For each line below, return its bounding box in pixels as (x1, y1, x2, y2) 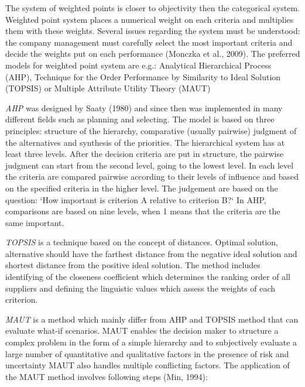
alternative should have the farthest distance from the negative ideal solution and (5, 247, 297, 259)
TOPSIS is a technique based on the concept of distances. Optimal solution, (5, 236, 278, 248)
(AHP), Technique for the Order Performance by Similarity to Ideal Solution (5, 70, 281, 83)
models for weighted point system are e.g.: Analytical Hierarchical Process (5, 59, 272, 71)
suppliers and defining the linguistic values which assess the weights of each (5, 282, 276, 294)
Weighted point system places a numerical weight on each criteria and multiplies (5, 13, 294, 25)
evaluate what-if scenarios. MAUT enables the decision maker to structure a (5, 324, 279, 337)
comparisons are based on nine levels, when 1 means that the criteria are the (5, 205, 280, 217)
